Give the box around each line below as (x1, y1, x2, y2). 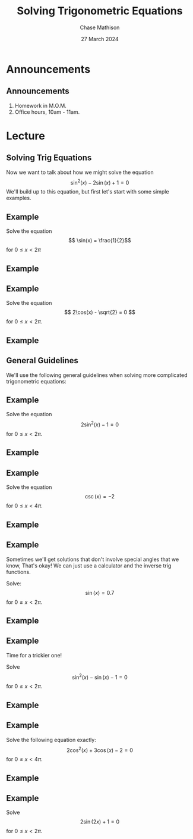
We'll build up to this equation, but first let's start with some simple (6, 188, 169, 195)
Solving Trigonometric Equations (17, 4, 183, 18)
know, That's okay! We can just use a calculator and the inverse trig (6, 562, 172, 569)
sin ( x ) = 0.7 (85, 589, 115, 596)
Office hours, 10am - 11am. (14, 108, 80, 116)
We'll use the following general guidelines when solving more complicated (6, 371, 188, 379)
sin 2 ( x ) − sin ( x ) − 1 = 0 (72, 672, 128, 681)
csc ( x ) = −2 (85, 493, 115, 500)
